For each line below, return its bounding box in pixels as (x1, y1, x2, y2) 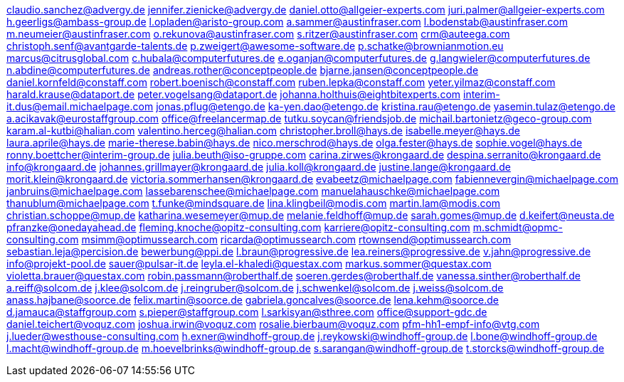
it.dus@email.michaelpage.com (6, 100, 154, 112)
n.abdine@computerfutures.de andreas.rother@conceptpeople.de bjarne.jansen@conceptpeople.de (6, 64, 479, 76)
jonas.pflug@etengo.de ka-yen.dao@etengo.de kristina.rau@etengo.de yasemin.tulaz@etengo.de (156, 100, 615, 112)
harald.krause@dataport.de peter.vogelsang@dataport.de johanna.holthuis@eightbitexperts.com (6, 88, 461, 100)
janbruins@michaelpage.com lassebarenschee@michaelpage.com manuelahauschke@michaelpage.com (6, 185, 500, 197)
